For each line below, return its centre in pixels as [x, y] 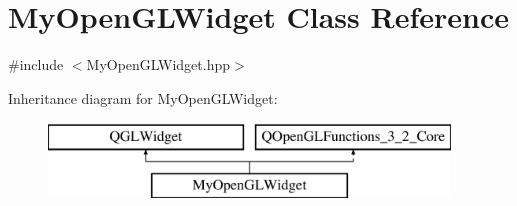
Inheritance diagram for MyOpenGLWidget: [143, 97]
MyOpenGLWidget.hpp [158, 64]
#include [36, 64]
